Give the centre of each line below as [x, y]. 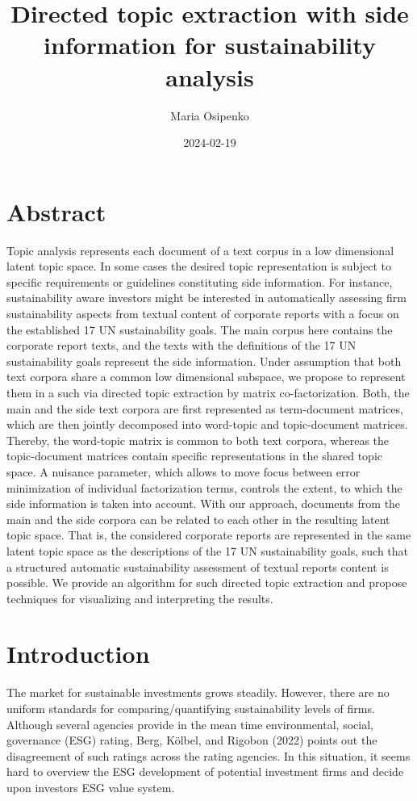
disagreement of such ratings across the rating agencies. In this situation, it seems [208, 755]
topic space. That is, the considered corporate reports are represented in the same [209, 535]
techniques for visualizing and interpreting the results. [140, 598]
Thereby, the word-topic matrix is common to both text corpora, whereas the [198, 440]
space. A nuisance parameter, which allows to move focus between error [183, 471]
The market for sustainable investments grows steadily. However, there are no [198, 692]
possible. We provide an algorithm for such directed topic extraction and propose [207, 583]
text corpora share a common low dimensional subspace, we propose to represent [206, 377]
